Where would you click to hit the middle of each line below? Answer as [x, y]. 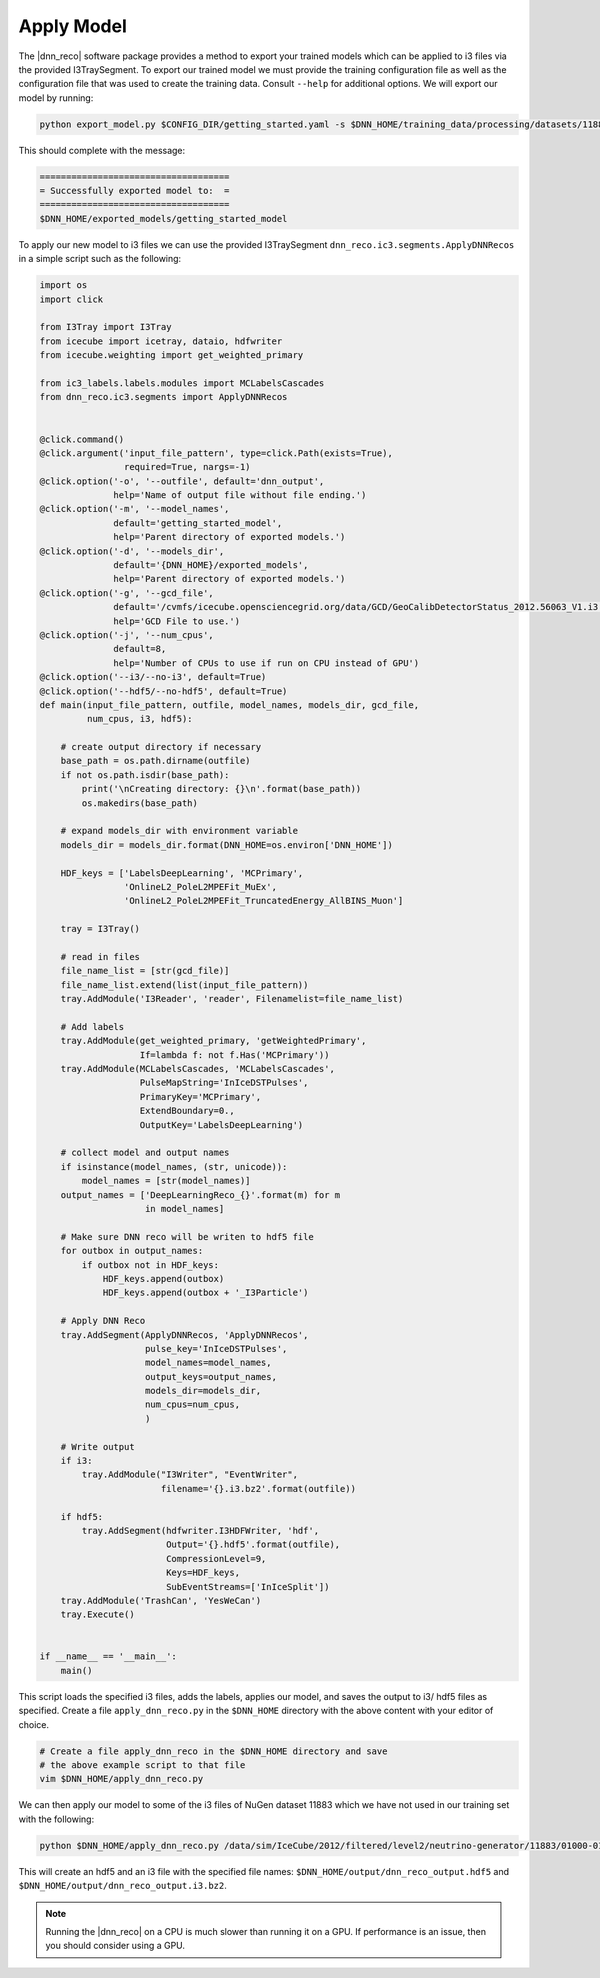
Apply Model [72, 26]
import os [63, 285]
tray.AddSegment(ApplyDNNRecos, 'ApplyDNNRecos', [184, 1334]
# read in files [100, 956]
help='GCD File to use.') [176, 621]
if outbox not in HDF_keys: [150, 1264]
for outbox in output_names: [132, 1251]
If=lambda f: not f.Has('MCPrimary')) [234, 1054]
